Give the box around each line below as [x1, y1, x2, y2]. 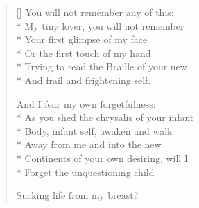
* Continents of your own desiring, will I [16, 150, 188, 165]
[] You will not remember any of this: [16, 5, 174, 19]
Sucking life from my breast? [16, 188, 139, 202]
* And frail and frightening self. [16, 72, 151, 87]
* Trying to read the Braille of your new [16, 59, 187, 74]
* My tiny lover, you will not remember [16, 18, 184, 33]
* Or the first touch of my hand [16, 45, 151, 60]
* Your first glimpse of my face [16, 32, 148, 47]
